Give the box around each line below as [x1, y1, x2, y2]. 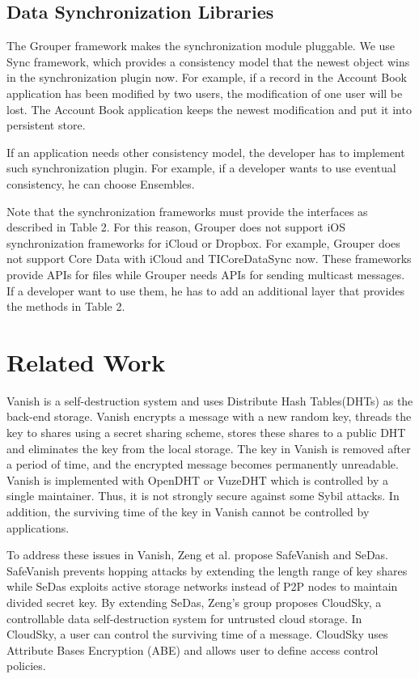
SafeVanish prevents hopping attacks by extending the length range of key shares [6, 562, 408, 579]
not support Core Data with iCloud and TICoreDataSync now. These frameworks [6, 250, 412, 267]
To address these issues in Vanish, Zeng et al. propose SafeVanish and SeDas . [6, 546, 388, 563]
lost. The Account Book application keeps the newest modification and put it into [6, 100, 412, 117]
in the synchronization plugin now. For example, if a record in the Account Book [6, 69, 407, 86]
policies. [6, 657, 46, 674]
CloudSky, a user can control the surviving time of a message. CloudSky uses [6, 626, 388, 643]
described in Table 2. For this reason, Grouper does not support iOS [6, 219, 346, 236]
